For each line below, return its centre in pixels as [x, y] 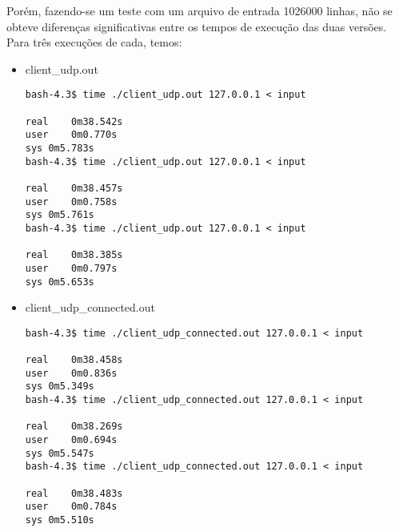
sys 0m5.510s [60, 520]
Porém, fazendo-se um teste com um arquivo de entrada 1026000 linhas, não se [199, 10]
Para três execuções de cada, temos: [94, 42]
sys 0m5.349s [60, 387]
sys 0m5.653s [60, 282]
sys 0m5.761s [60, 215]
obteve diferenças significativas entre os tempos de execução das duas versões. [197, 26]
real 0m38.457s [74, 188]
